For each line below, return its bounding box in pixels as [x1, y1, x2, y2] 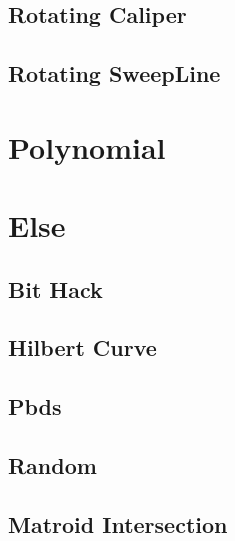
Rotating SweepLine [8, 58, 221, 89]
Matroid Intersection [8, 508, 228, 539]
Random [8, 450, 97, 481]
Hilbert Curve [8, 332, 157, 363]
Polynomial [8, 126, 166, 167]
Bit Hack [8, 273, 103, 304]
